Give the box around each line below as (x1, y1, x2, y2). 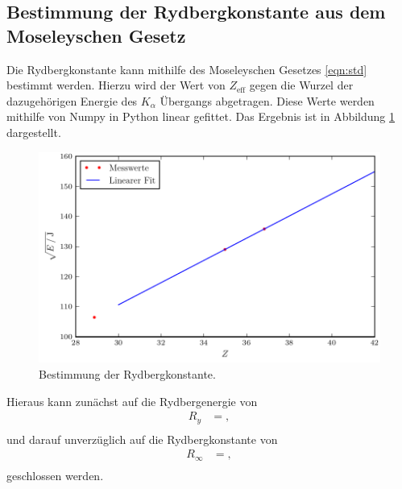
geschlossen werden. (6, 466, 104, 483)
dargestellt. (6, 123, 61, 140)
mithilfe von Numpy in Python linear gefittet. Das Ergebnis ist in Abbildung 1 (6, 108, 396, 125)
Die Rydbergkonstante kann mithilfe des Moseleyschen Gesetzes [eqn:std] (6, 60, 367, 77)
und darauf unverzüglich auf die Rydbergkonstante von (6, 430, 278, 447)
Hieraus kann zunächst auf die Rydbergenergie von (6, 392, 258, 409)
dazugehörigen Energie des (6, 92, 138, 109)
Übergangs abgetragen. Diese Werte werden (160, 92, 375, 109)
